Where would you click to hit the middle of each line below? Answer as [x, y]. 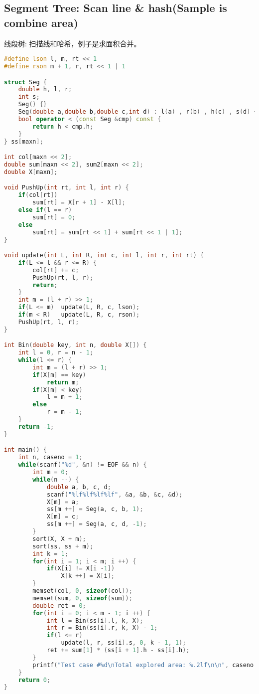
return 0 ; [34, 680]
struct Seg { [25, 82]
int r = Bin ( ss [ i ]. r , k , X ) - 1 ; [102, 628]
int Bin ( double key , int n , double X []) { [75, 345]
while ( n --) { [56, 479]
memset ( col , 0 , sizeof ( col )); [82, 591]
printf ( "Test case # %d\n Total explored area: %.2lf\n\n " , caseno [143, 665]
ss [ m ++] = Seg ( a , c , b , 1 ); [95, 509]
